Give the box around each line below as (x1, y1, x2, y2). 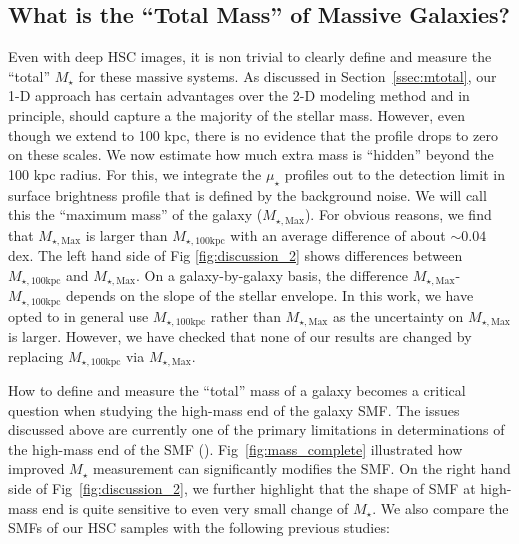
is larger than (85, 224, 168, 245)
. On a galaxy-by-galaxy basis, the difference (136, 264, 409, 285)
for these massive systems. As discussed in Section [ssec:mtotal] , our (78, 65, 497, 86)
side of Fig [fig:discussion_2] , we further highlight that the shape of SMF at (8, 478, 476, 499)
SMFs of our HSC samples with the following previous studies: (8, 517, 390, 538)
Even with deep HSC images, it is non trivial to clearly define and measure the (8, 46, 492, 67)
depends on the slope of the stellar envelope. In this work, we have (66, 285, 474, 306)
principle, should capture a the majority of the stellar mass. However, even (8, 104, 466, 125)
